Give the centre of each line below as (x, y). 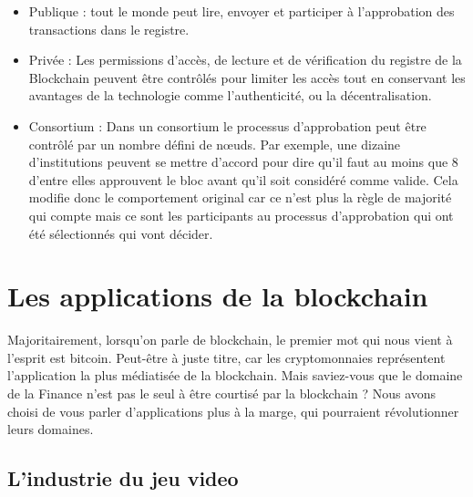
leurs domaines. (51, 429)
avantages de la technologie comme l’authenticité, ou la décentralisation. (230, 95)
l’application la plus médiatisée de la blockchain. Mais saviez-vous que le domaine (235, 375)
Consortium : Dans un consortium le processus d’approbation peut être (227, 125)
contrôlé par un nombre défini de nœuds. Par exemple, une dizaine (215, 144)
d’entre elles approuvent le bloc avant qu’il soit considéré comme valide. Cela (243, 179)
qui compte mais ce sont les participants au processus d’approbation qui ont (241, 215)
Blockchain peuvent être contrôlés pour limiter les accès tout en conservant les (247, 77)
